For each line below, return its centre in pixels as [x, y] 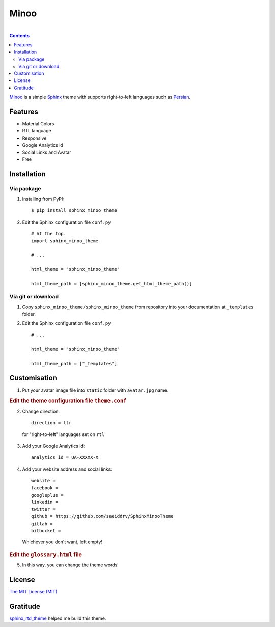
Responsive [34, 138]
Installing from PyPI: [43, 199]
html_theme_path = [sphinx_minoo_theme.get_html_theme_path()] [112, 283]
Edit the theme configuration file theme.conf [68, 401]
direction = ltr [51, 423]
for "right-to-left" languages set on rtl [63, 434]
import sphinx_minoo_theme [65, 241]
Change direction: [41, 411]
